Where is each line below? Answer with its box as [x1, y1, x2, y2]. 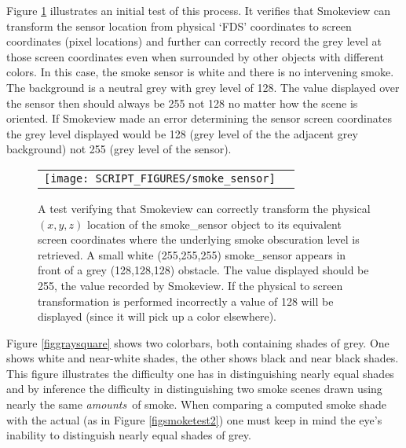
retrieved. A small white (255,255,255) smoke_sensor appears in [38, 246, 346, 263]
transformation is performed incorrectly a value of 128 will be [38, 292, 334, 309]
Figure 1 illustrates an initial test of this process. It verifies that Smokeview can [6, 2, 390, 18]
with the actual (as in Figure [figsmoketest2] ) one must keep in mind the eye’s [6, 411, 382, 428]
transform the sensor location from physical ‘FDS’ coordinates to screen [6, 17, 352, 34]
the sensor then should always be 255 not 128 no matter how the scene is [6, 94, 358, 111]
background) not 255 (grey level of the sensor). [6, 141, 232, 157]
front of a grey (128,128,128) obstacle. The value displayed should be [38, 262, 369, 278]
